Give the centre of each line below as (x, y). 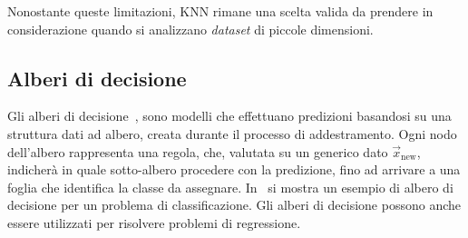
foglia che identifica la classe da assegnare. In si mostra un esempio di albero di (230, 187)
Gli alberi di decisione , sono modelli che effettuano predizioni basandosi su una (229, 116)
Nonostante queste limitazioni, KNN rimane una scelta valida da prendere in (220, 11)
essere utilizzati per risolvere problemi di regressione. (154, 222)
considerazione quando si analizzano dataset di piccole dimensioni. (190, 29)
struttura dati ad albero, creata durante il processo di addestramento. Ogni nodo (232, 133)
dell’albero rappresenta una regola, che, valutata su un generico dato (198, 151)
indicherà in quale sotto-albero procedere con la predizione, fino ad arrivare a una (234, 169)
